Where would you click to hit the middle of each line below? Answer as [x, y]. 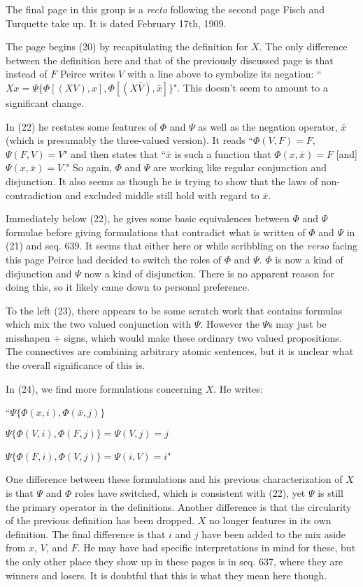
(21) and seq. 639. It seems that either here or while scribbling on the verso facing [182, 246]
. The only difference [303, 46]
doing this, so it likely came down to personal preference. [128, 287]
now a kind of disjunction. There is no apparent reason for [209, 273]
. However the [230, 324]
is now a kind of [309, 259]
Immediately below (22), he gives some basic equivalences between [148, 218]
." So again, [87, 167]
